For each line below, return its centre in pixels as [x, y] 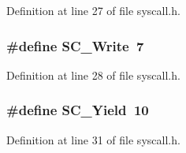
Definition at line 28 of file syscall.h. [93, 75]
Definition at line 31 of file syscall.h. [93, 139]
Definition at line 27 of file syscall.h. [93, 10]
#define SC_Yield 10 [78, 110]
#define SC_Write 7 [75, 45]
